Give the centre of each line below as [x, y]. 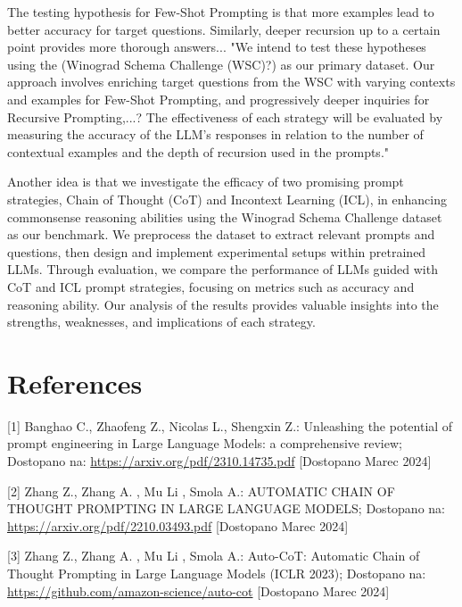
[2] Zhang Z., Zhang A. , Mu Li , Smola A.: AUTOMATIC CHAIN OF [201, 491]
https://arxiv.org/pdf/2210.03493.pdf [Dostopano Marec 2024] [178, 525]
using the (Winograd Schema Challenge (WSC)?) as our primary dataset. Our [221, 64]
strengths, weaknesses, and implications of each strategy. [161, 322]
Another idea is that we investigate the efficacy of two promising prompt [206, 182]
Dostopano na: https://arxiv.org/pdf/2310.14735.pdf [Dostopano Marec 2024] [219, 461]
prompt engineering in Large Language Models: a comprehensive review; [205, 443]
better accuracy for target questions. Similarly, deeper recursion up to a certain [224, 29]
